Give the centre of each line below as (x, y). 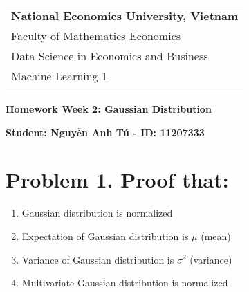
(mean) (216, 236)
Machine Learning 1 (59, 76)
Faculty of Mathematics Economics (96, 36)
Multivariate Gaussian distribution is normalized (125, 283)
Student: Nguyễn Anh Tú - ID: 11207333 (105, 132)
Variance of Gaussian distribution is (98, 259)
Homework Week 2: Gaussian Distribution (109, 109)
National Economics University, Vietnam (125, 16)
